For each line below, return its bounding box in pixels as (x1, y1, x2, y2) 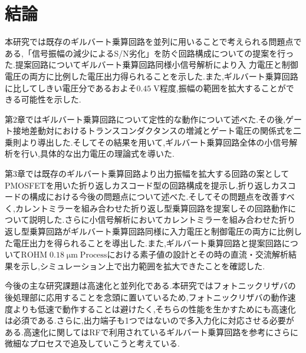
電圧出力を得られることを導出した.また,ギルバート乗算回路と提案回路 (12, 236, 282, 249)
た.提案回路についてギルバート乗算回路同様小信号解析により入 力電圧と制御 (5, 58, 298, 71)
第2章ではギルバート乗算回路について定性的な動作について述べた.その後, (5, 113, 285, 125)
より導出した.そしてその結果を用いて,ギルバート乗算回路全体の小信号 (21, 136, 289, 148)
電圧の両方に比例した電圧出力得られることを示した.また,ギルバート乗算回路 (5, 70, 298, 82)
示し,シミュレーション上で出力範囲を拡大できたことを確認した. (21, 259, 265, 272)
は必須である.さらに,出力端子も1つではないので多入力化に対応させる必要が (5, 314, 294, 326)
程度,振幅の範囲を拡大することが (159, 81, 286, 94)
